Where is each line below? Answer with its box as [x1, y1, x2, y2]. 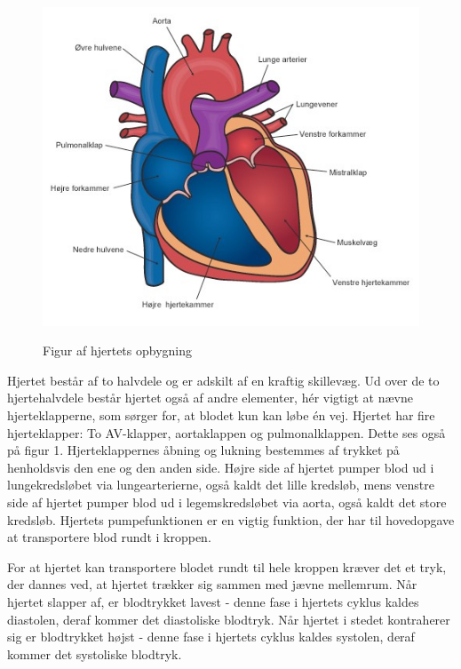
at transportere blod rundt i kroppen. [7, 528, 211, 546]
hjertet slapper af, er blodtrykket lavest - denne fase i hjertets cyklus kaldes [7, 592, 419, 610]
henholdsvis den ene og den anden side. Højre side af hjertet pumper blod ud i [7, 458, 434, 476]
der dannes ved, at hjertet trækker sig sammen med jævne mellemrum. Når [7, 575, 417, 593]
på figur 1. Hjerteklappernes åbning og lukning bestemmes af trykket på [7, 441, 400, 459]
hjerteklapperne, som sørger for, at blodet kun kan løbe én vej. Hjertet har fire [7, 406, 435, 424]
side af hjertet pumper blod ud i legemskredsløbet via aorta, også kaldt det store [7, 492, 447, 511]
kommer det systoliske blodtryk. [7, 644, 182, 663]
